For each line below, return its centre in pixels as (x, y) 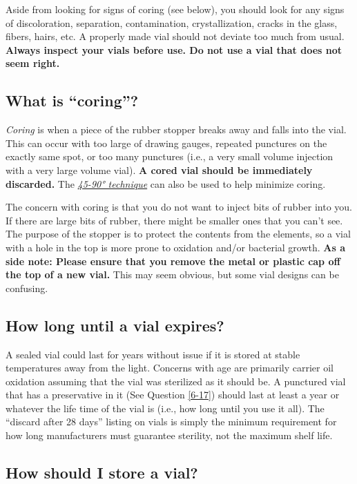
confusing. (27, 288)
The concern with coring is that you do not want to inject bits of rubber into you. (179, 207)
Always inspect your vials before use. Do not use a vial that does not (174, 49)
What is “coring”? (72, 100)
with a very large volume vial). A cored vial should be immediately (159, 170)
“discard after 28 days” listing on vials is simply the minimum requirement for (171, 422)
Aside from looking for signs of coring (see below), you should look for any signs (175, 9)
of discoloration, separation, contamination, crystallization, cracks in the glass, (172, 22)
